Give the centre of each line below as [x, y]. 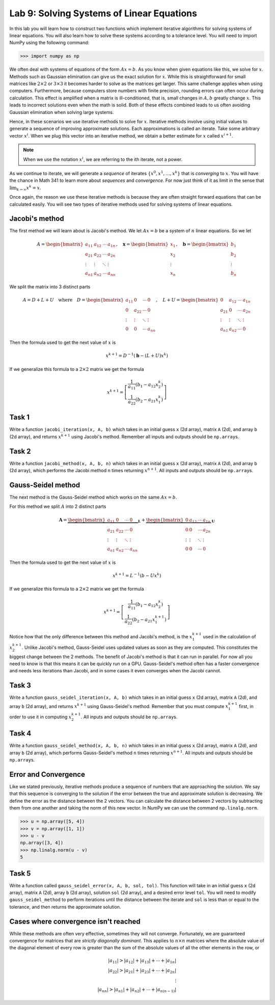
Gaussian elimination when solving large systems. [62, 112]
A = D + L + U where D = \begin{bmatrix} [73, 300]
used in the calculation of [229, 637]
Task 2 [20, 451]
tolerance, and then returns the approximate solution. [65, 907]
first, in [246, 706]
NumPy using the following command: [49, 43]
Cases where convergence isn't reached [75, 921]
